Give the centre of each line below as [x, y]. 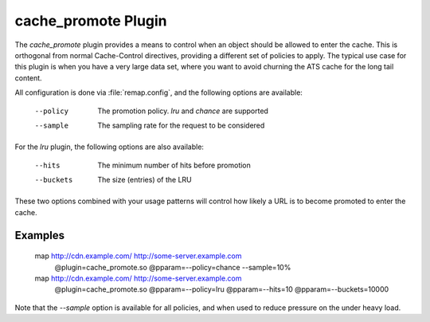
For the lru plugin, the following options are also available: [109, 147]
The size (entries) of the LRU [145, 180]
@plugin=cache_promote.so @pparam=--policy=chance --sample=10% [173, 267]
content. [29, 78]
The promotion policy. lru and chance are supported [183, 111]
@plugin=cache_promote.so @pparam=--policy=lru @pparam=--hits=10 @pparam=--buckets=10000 [222, 289]
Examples [40, 235]
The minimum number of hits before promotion [174, 165]
